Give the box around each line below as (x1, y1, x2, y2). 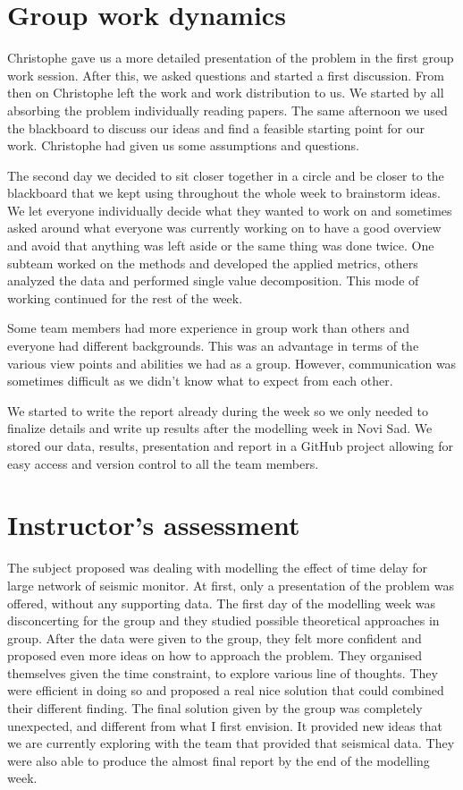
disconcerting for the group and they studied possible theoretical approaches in (7, 611, 440, 630)
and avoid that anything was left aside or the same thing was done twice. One (7, 236, 434, 255)
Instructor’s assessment (7, 506, 300, 543)
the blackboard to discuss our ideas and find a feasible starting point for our (7, 118, 425, 137)
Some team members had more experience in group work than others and (7, 319, 409, 337)
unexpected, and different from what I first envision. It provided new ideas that (7, 716, 442, 735)
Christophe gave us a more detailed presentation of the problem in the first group (7, 48, 454, 67)
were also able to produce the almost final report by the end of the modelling (7, 751, 430, 769)
